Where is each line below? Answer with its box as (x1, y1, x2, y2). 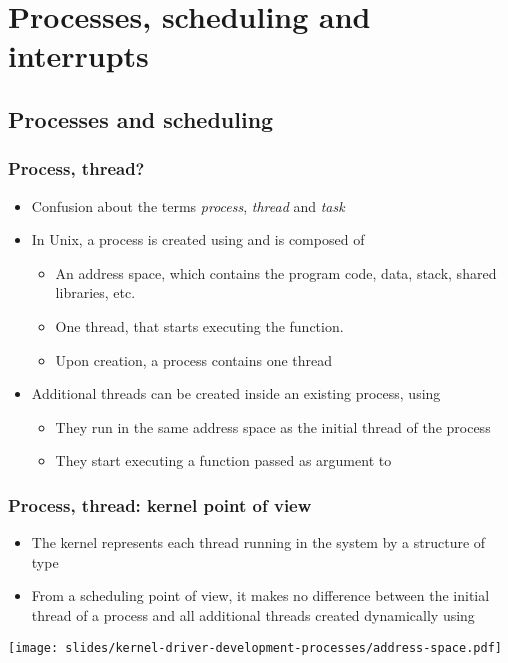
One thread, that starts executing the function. (55, 315, 344, 336)
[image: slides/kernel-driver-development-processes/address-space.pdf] (8, 640, 502, 655)
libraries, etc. (55, 282, 136, 303)
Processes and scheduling (8, 103, 274, 134)
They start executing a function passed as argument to (55, 450, 392, 471)
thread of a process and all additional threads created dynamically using (31, 604, 475, 625)
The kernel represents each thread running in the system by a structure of (31, 532, 486, 553)
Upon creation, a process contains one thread (55, 349, 333, 370)
